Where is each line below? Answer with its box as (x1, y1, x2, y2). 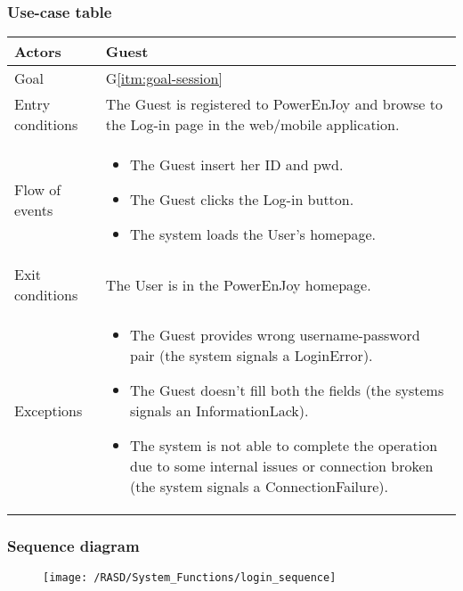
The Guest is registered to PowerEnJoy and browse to (105, 94, 443, 115)
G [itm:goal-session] (105, 68, 223, 89)
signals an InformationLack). (130, 400, 309, 422)
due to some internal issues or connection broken (130, 456, 434, 477)
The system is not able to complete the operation (130, 435, 438, 456)
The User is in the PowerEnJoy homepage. (105, 274, 371, 295)
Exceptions (14, 400, 83, 422)
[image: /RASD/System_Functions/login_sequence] (43, 571, 337, 585)
